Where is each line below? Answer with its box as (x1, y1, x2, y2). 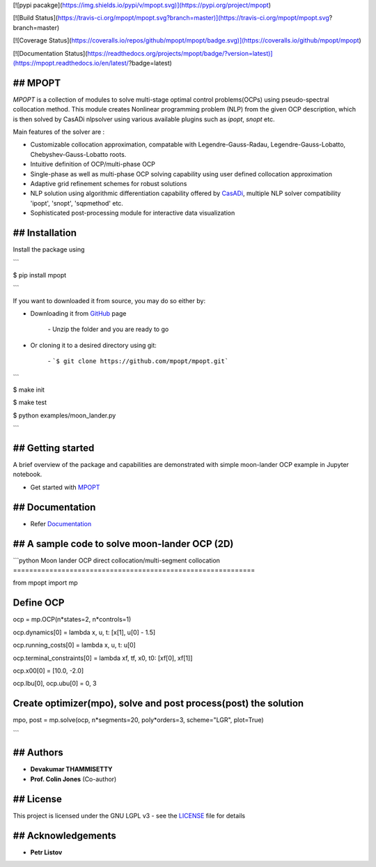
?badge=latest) (128, 59, 172, 67)
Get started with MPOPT (30, 483, 100, 491)
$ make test (13, 398, 47, 407)
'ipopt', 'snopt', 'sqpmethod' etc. (30, 199, 123, 207)
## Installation (13, 227, 77, 238)
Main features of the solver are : (13, 128, 105, 136)
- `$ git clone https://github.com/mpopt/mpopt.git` (47, 357, 229, 365)
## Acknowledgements (13, 829, 116, 841)
